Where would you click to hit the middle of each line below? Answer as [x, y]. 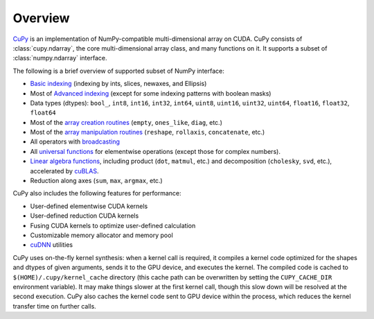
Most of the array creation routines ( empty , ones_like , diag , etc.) [126, 122]
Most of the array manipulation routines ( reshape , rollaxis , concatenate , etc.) [148, 132]
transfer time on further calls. [54, 306]
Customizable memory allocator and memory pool [101, 235]
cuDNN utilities [51, 245]
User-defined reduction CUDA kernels [84, 216]
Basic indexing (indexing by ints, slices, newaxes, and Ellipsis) [118, 84]
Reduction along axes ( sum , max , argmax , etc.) [96, 181]
